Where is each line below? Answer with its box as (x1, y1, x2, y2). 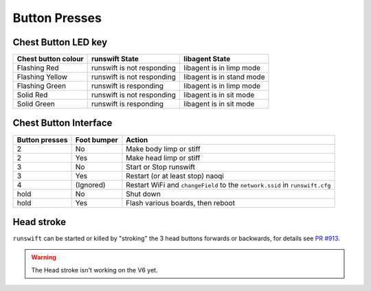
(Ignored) (75, 180, 106, 189)
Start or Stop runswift (126, 162, 196, 172)
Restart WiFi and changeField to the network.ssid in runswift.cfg (126, 180, 331, 189)
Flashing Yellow (16, 72, 68, 82)
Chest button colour (16, 54, 84, 64)
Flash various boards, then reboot (126, 198, 235, 207)
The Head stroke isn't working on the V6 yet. (31, 266, 158, 274)
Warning (31, 253, 56, 261)
